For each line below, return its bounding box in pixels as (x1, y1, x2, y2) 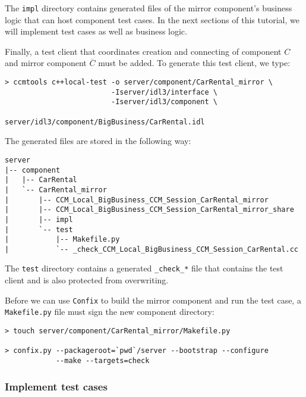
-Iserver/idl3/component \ (111, 98, 217, 107)
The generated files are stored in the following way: (5, 135, 191, 147)
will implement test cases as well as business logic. (5, 25, 187, 37)
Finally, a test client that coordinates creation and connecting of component (5, 45, 282, 57)
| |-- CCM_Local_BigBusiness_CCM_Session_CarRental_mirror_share (5, 205, 294, 214)
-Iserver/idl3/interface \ (111, 87, 217, 96)
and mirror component (5, 57, 87, 69)
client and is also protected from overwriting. (5, 274, 169, 286)
